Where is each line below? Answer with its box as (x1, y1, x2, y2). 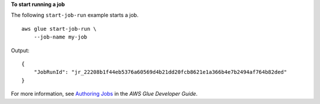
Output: (11, 47, 30, 54)
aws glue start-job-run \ (21, 25, 97, 32)
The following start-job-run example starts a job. (11, 12, 139, 19)
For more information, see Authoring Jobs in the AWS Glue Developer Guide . (11, 90, 198, 97)
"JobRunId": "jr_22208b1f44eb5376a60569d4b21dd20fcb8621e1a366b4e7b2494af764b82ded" (33, 69, 287, 76)
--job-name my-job (33, 34, 88, 41)
